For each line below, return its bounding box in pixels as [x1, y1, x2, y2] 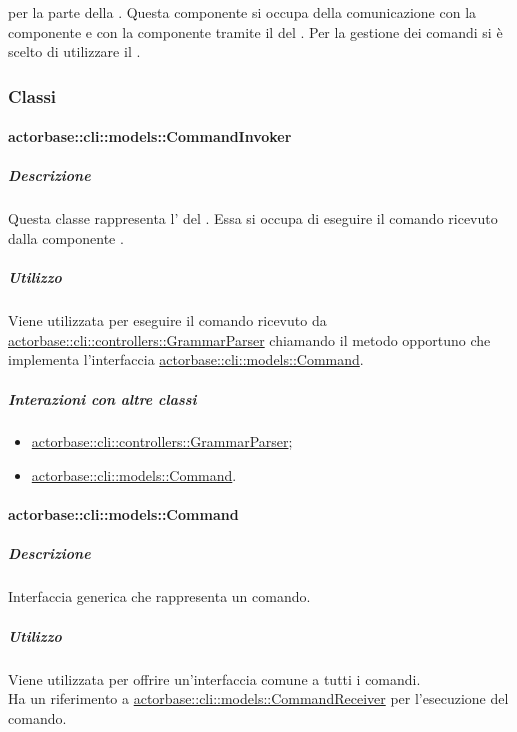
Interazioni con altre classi [8, 388, 197, 409]
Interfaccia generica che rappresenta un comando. [8, 586, 311, 607]
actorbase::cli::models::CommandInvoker [8, 126, 292, 147]
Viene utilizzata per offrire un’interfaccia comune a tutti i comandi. [8, 668, 421, 689]
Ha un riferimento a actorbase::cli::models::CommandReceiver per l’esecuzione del [8, 688, 509, 709]
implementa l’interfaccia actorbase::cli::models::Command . [8, 349, 364, 370]
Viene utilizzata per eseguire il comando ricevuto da [8, 310, 327, 331]
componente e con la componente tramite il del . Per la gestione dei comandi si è [8, 21, 503, 42]
